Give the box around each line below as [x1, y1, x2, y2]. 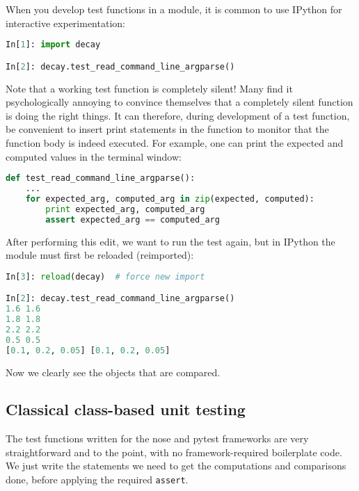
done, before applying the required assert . [6, 472, 189, 487]
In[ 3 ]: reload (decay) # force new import [6, 271, 205, 282]
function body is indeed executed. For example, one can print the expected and [6, 135, 344, 150]
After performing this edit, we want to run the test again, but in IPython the [6, 234, 335, 248]
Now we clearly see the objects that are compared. [6, 364, 221, 379]
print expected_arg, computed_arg [45, 204, 205, 214]
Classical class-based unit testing [6, 399, 246, 420]
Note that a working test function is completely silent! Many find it [6, 81, 293, 95]
